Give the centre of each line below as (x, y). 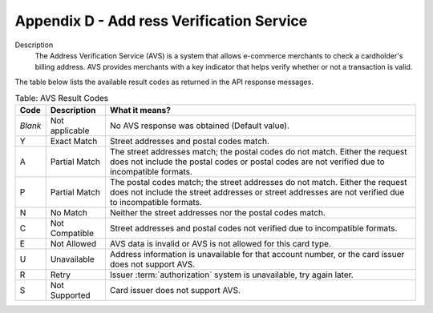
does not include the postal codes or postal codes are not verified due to (247, 162)
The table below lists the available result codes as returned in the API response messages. (164, 82)
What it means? (140, 110)
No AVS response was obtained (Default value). (200, 126)
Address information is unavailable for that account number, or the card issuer (257, 255)
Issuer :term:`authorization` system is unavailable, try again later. (232, 275)
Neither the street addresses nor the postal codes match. (218, 213)
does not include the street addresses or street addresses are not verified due (257, 192)
